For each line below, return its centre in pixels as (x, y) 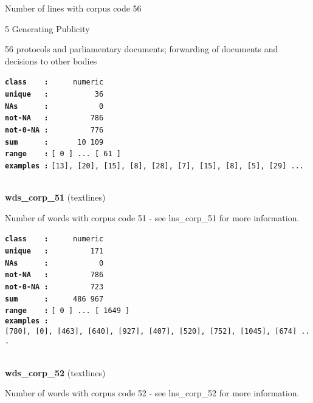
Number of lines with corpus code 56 (73, 8)
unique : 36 (54, 95)
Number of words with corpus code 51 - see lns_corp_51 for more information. (152, 217)
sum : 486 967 (54, 299)
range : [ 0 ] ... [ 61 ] (63, 154)
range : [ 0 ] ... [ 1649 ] (67, 311)
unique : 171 (54, 251)
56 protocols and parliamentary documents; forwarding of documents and (142, 49)
